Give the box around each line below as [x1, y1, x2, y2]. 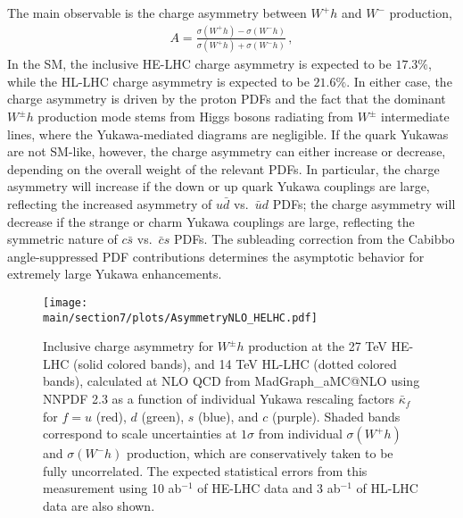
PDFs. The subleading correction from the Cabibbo [173, 230, 455, 248]
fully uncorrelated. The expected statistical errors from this [43, 461, 368, 480]
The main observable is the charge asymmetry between [7, 4, 307, 21]
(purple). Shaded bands [272, 406, 401, 425]
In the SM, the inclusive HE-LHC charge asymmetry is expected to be [7, 54, 392, 73]
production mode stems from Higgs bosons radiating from [37, 107, 354, 126]
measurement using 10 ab [43, 479, 182, 497]
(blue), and [197, 406, 259, 425]
